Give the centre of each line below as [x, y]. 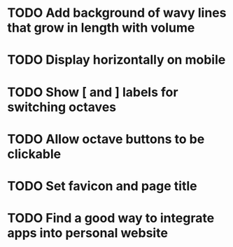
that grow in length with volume [101, 28]
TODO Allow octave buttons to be [106, 139]
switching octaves [62, 107]
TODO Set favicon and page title [102, 186]
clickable [34, 154]
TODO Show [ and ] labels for [93, 92]
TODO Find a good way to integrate [111, 218]
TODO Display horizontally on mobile [116, 60]
